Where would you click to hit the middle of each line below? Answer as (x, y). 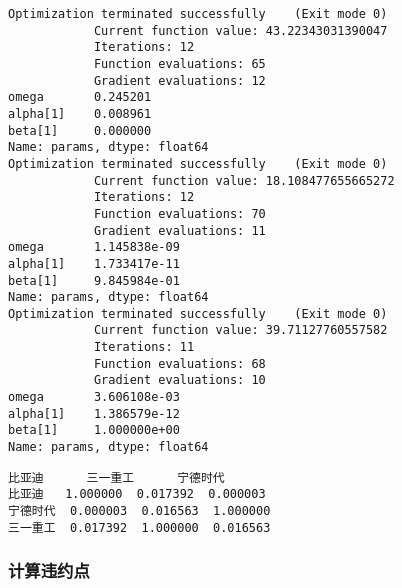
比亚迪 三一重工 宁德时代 (116, 477)
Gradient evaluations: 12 (179, 80)
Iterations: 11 (144, 347)
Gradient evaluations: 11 (179, 230)
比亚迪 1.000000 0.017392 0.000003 (137, 494)
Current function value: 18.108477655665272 (244, 180)
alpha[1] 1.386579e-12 (94, 413)
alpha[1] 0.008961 (80, 113)
